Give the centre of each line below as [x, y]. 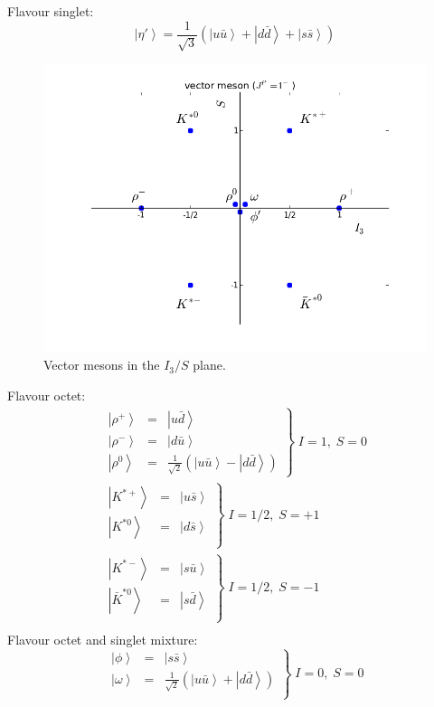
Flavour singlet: [51, 11]
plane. [209, 365]
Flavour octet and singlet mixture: [103, 639]
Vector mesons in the [102, 365]
